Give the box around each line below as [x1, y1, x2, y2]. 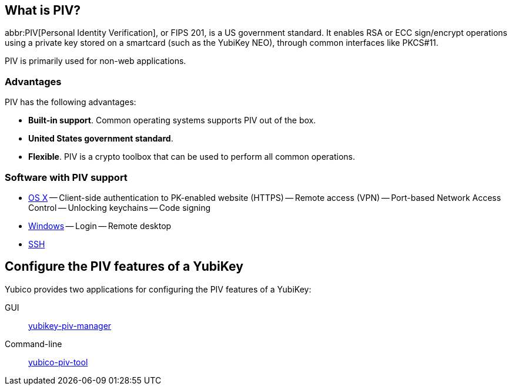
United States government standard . [28, 133, 173, 144]
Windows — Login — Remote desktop [28, 220, 172, 231]
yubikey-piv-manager [28, 320, 112, 331]
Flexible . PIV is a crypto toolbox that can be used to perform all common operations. [28, 152, 356, 162]
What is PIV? [5, 3, 81, 18]
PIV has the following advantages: [5, 97, 136, 107]
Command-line [5, 338, 62, 349]
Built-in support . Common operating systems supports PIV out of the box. [28, 115, 316, 126]
